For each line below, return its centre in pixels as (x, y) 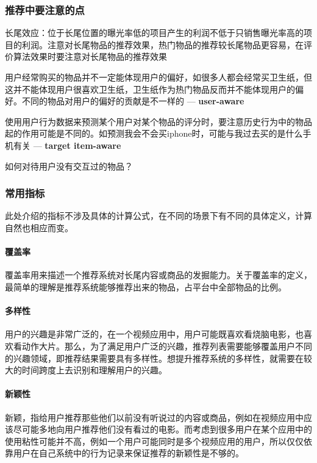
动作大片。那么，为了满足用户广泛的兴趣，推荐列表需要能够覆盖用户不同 (167, 346)
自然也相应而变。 (39, 227)
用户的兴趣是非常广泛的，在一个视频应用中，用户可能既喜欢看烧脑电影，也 (154, 334)
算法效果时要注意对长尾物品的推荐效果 (90, 56)
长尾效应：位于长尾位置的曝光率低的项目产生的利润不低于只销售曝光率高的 (154, 33)
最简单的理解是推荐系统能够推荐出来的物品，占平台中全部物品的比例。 (146, 286)
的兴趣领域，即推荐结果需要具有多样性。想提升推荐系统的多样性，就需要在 (154, 358)
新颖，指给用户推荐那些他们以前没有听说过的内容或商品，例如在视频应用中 (154, 417)
